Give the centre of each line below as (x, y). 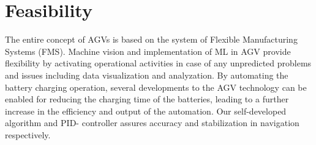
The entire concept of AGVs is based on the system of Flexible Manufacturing (151, 39)
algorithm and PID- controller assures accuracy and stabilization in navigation (152, 123)
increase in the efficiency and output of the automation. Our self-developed (146, 111)
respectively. (28, 134)
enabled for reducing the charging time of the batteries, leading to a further (147, 99)
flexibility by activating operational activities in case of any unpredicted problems (158, 63)
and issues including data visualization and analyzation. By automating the (147, 75)
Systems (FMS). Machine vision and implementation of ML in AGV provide (148, 51)
